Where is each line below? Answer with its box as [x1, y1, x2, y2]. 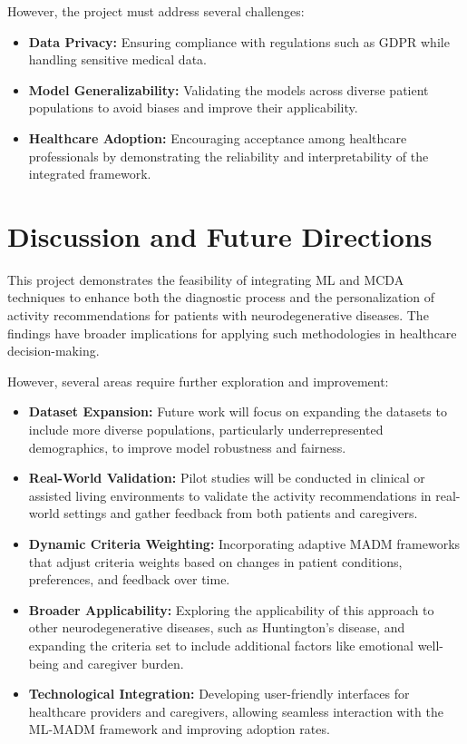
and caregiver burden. [63, 653, 184, 672]
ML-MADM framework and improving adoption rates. [28, 720, 330, 739]
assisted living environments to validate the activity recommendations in [28, 485, 432, 504]
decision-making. [7, 341, 100, 360]
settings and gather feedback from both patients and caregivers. [63, 504, 418, 523]
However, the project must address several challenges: [7, 2, 305, 20]
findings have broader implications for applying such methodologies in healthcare [7, 323, 457, 342]
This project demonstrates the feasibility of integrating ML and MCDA [7, 269, 404, 289]
